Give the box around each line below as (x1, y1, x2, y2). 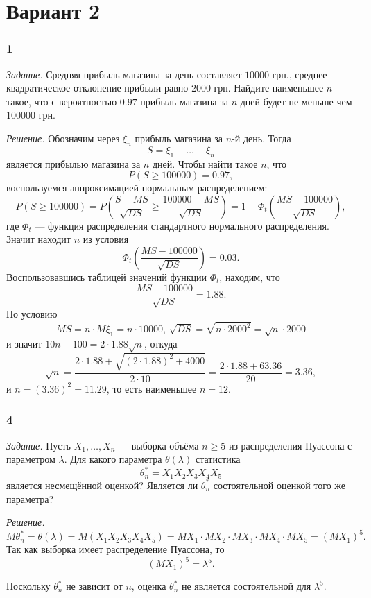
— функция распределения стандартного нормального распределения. (35, 218, 329, 232)
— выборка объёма (119, 438, 199, 452)
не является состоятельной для (181, 579, 311, 593)
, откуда (144, 336, 178, 350)
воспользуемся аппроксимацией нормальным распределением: (6, 180, 268, 195)
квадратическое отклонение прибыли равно (6, 80, 189, 95)
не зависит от (66, 579, 123, 593)
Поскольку (6, 579, 51, 593)
